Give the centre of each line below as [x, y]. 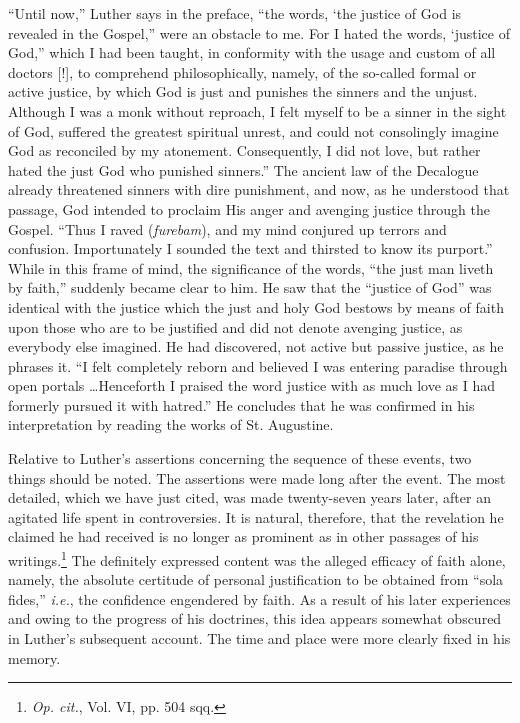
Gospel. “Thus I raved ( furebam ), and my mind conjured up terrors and [227, 228]
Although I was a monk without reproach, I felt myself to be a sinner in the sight [257, 110]
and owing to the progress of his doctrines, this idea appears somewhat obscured [255, 618]
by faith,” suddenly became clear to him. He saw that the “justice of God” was [250, 287]
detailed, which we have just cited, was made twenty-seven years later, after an [249, 497]
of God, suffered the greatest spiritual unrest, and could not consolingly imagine [253, 130]
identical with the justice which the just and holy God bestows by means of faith [256, 306]
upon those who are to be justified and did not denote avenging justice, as [235, 326]
